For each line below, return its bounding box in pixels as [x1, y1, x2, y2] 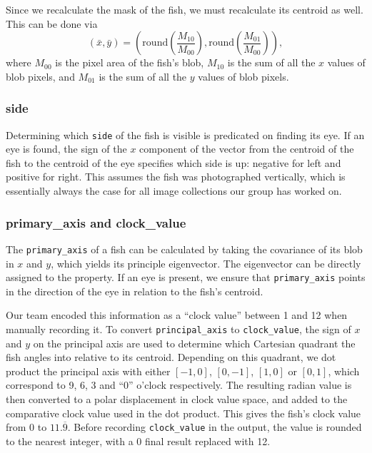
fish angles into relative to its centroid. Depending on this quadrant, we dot [6, 350, 336, 365]
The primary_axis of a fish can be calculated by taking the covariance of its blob [6, 241, 363, 256]
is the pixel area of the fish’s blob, [55, 55, 204, 70]
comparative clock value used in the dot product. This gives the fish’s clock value [6, 405, 361, 420]
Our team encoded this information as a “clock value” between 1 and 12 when [6, 307, 348, 322]
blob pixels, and [6, 68, 75, 83]
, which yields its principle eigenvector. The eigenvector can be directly [51, 255, 361, 270]
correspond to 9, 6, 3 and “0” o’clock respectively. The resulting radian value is [6, 377, 352, 392]
